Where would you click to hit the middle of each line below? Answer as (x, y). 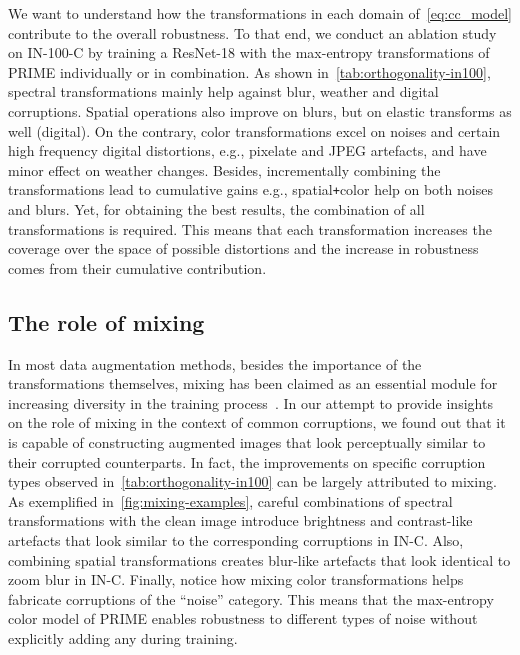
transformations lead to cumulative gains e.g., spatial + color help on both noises (250, 189)
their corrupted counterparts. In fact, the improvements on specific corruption (247, 461)
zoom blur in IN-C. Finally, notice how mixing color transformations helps (236, 579)
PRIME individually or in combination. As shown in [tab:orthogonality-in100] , (249, 71)
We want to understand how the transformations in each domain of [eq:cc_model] (260, 13)
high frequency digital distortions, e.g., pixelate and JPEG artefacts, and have (247, 150)
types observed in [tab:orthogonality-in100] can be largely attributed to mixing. (252, 481)
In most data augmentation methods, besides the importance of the (215, 363)
